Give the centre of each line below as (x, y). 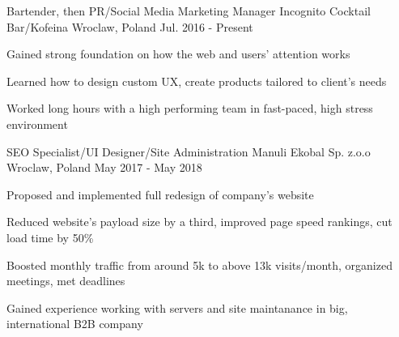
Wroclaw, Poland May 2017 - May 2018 (104, 167)
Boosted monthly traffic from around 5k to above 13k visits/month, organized (199, 264)
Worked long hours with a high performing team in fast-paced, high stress (190, 108)
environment (37, 124)
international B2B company (75, 324)
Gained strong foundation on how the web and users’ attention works (178, 54)
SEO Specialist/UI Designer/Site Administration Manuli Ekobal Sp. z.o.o (189, 151)
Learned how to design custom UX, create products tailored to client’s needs (197, 81)
